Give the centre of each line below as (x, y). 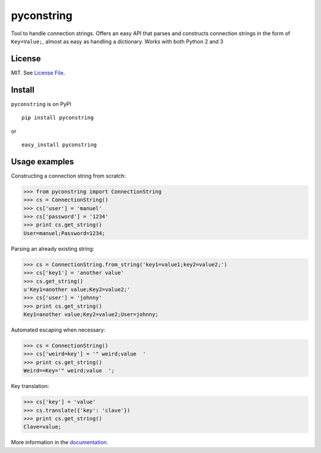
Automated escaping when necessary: (58, 330)
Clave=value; (43, 427)
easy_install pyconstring (59, 145)
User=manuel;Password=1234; (64, 233)
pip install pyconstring (58, 118)
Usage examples (43, 162)
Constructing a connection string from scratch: (68, 176)
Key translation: (30, 386)
